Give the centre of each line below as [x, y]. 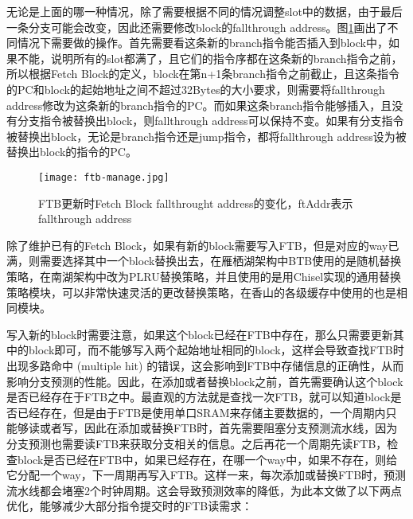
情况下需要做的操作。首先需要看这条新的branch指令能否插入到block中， [203, 43]
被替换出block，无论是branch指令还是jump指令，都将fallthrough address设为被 [206, 136]
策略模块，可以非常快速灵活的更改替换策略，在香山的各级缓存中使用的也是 [201, 292]
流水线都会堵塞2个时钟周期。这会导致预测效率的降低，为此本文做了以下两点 [204, 490]
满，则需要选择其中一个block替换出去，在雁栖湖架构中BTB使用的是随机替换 [204, 261]
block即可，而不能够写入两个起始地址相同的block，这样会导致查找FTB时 [216, 350]
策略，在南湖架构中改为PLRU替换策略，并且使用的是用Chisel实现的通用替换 [204, 276]
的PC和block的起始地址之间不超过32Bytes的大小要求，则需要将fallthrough [196, 89]
